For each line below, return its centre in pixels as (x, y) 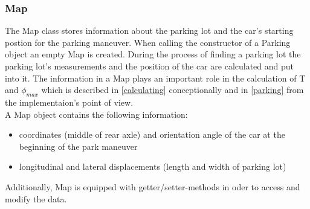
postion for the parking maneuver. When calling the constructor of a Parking (148, 42)
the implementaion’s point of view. (69, 102)
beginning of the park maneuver (78, 146)
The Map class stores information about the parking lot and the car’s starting (149, 31)
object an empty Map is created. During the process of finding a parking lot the (153, 54)
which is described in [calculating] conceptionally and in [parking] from (173, 90)
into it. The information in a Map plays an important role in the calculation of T (155, 78)
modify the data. (36, 198)
